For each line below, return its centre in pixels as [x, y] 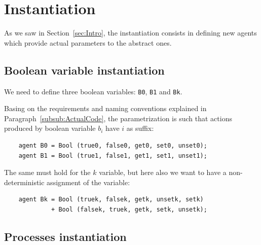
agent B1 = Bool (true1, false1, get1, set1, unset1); [113, 155]
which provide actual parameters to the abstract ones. [88, 42]
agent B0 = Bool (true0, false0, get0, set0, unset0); [113, 145]
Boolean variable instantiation [84, 70]
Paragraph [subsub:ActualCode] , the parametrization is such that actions [118, 118]
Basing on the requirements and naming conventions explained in [105, 108]
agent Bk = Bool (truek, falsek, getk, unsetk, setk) [111, 200]
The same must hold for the [47, 172]
